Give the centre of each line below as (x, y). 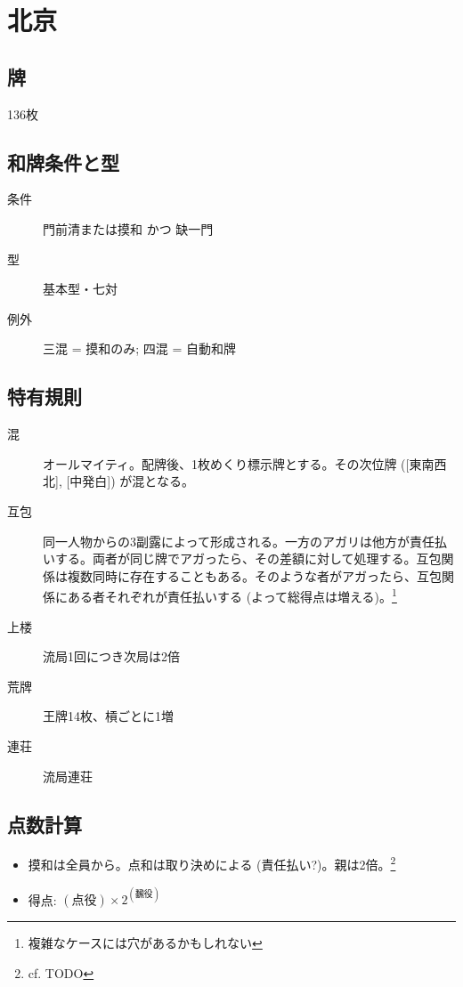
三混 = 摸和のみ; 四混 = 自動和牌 (139, 348)
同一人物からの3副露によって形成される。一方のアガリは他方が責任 (239, 541)
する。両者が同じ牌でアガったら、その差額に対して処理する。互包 (248, 558)
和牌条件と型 (63, 162)
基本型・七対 (80, 289)
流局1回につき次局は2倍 (111, 656)
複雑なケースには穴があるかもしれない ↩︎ (145, 943)
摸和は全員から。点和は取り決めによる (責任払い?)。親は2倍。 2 (212, 863)
